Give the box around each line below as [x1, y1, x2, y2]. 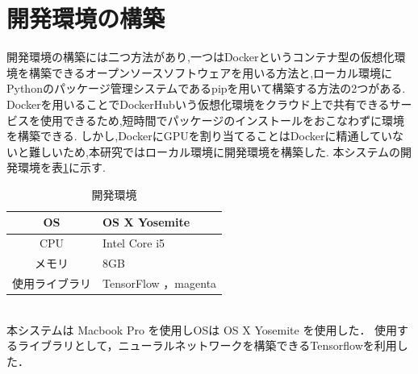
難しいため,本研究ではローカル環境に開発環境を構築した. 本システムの [28, 143, 401, 160]
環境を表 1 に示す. [17, 159, 106, 176]
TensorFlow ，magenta [102, 275, 217, 291]
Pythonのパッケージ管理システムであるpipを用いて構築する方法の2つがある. [6, 80, 406, 97]
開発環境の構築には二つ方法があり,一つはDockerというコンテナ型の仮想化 [6, 48, 395, 65]
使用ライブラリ [12, 275, 91, 291]
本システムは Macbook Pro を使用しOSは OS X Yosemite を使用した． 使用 [6, 321, 398, 338]
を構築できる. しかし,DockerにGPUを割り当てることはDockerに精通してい [6, 127, 392, 144]
